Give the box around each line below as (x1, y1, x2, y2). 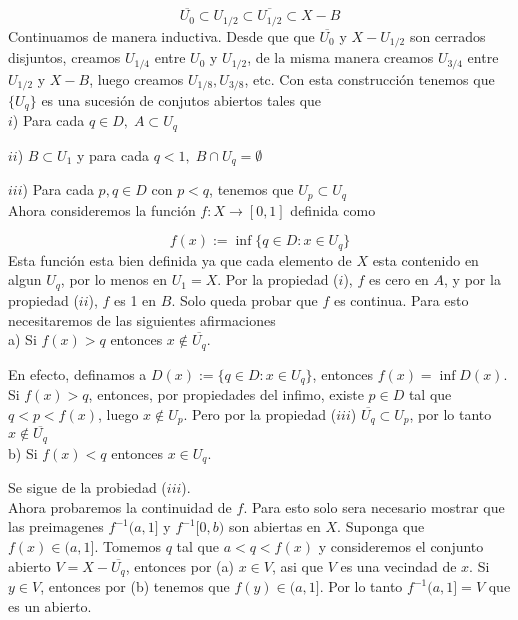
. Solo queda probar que (171, 289, 318, 310)
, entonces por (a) (125, 555, 234, 576)
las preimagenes (8, 516, 104, 537)
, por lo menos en (60, 269, 168, 290)
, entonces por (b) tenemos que (40, 576, 230, 597)
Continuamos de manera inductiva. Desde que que (8, 25, 315, 46)
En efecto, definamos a (8, 363, 147, 384)
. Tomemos (94, 535, 162, 556)
